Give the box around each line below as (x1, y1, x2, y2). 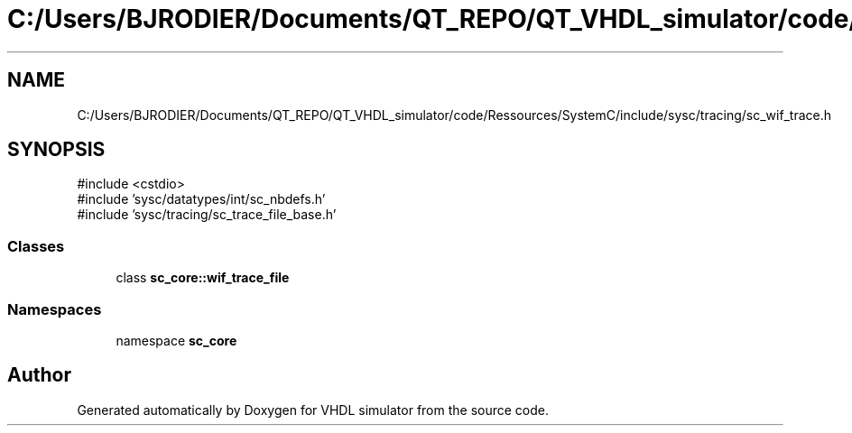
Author (7, 364, 71, 387)
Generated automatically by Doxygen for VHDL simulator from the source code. (77, 401, 550, 418)
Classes (7, 236, 65, 255)
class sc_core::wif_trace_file (116, 270, 290, 286)
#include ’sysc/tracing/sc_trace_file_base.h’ (77, 207, 337, 223)
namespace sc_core (116, 332, 237, 348)
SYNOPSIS (7, 138, 106, 161)
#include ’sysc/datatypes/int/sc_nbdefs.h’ (77, 191, 326, 207)
